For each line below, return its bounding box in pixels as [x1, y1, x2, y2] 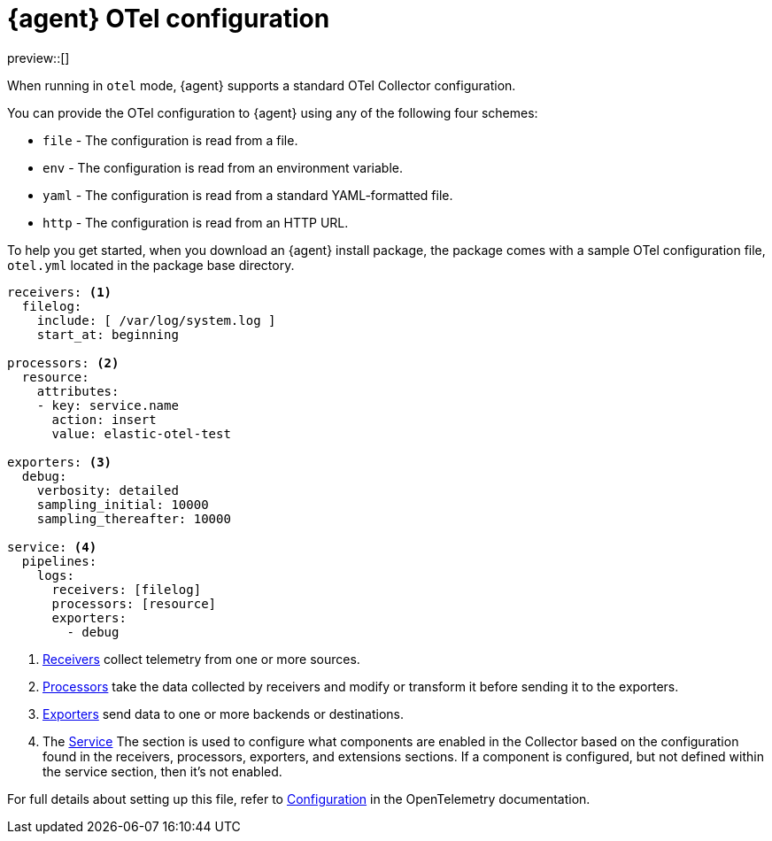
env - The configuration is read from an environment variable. [42, 159, 404, 175]
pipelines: [21, 553, 97, 568]
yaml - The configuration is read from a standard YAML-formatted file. [42, 187, 453, 203]
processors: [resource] [51, 596, 217, 611]
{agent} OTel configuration [7, 4, 330, 34]
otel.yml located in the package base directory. [7, 257, 295, 273]
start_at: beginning [36, 327, 179, 342]
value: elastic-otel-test [51, 426, 231, 441]
